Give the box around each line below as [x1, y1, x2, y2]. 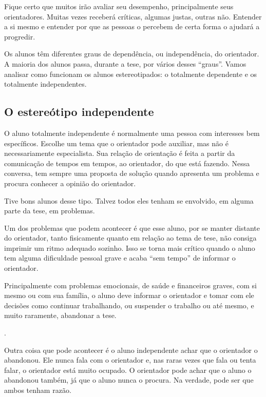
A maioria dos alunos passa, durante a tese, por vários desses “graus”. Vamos [4, 58, 246, 69]
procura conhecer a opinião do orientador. [4, 177, 136, 188]
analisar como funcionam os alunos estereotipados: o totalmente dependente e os [4, 68, 257, 79]
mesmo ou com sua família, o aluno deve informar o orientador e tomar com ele [4, 290, 254, 301]
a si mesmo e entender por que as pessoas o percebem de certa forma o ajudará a [4, 21, 260, 32]
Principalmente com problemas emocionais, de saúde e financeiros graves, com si [4, 280, 257, 290]
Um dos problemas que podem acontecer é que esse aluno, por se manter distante [4, 222, 260, 233]
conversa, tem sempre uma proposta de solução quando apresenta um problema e [4, 168, 259, 178]
